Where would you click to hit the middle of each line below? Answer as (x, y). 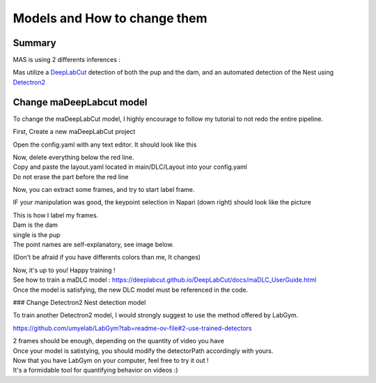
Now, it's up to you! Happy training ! (64, 270)
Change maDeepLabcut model (80, 102)
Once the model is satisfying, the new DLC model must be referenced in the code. (131, 290)
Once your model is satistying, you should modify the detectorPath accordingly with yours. (143, 351)
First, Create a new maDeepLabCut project (74, 132)
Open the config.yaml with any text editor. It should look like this (105, 144)
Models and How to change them (110, 18)
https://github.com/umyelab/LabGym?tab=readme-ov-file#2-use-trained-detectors (132, 328)
